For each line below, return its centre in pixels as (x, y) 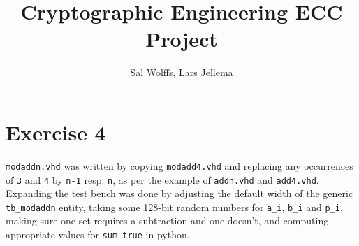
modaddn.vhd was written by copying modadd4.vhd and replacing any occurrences (179, 165)
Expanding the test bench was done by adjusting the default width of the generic (179, 193)
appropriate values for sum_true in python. (98, 234)
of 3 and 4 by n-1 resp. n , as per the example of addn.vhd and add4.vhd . (162, 179)
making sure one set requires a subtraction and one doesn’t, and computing (167, 220)
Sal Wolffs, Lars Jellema (182, 72)
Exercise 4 (56, 132)
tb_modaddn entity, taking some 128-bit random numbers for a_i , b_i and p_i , (174, 207)
